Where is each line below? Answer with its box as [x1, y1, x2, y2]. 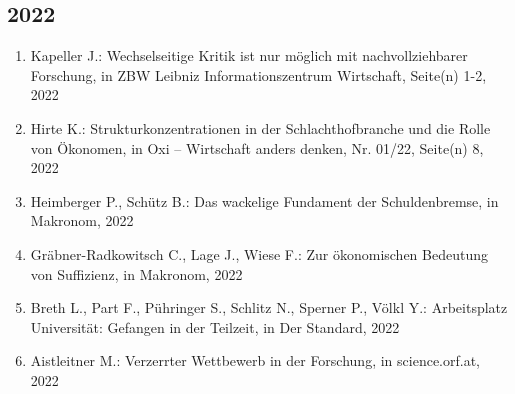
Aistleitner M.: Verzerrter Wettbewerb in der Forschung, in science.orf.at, [30, 350, 480, 371]
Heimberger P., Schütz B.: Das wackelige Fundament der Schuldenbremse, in [30, 190, 499, 211]
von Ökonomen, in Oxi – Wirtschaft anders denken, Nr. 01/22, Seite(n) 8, [30, 137, 484, 158]
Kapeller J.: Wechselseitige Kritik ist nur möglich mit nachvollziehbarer [30, 45, 468, 66]
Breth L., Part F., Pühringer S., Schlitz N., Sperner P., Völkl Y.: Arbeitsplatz [30, 297, 508, 318]
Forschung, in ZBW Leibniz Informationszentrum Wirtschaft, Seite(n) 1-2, [30, 64, 487, 85]
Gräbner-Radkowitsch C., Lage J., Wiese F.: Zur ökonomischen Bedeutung [30, 243, 488, 264]
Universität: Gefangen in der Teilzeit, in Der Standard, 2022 [30, 316, 400, 337]
